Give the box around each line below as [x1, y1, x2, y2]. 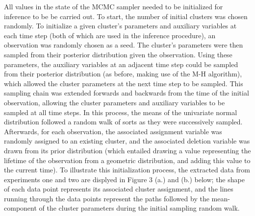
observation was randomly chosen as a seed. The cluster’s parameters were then [4, 40, 243, 50]
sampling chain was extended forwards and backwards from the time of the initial [4, 88, 249, 98]
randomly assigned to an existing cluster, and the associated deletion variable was [4, 136, 250, 146]
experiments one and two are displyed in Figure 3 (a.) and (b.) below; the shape [4, 174, 245, 184]
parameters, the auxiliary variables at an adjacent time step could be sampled [4, 59, 238, 69]
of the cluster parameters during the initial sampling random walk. [39, 203, 240, 213]
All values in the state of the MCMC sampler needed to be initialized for [4, 1, 223, 11]
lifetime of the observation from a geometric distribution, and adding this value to [4, 155, 251, 165]
